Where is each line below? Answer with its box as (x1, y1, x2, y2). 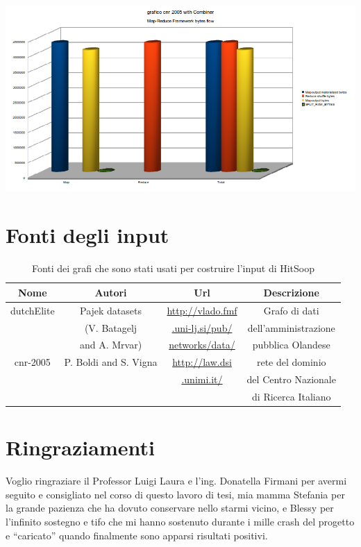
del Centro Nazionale (246, 372, 336, 387)
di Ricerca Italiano (252, 389, 331, 403)
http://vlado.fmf (167, 303, 237, 317)
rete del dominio (256, 355, 326, 369)
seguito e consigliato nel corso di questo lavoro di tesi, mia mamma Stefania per (6, 487, 345, 501)
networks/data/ (169, 337, 235, 352)
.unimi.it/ (181, 372, 223, 387)
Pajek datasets (80, 303, 142, 317)
